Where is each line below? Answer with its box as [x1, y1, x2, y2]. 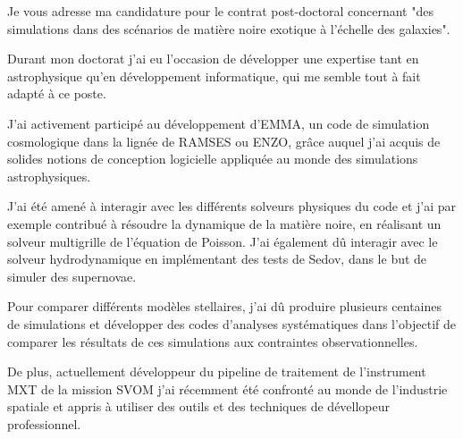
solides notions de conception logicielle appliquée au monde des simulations [7, 149, 418, 168]
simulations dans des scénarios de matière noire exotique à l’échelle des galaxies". [7, 19, 450, 38]
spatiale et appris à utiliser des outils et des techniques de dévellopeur [7, 397, 391, 416]
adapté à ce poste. [7, 84, 106, 103]
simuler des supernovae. [7, 266, 137, 285]
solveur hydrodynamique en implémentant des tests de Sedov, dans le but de [7, 249, 427, 268]
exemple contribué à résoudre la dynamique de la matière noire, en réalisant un [7, 214, 442, 232]
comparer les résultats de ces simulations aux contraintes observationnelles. [7, 332, 418, 350]
